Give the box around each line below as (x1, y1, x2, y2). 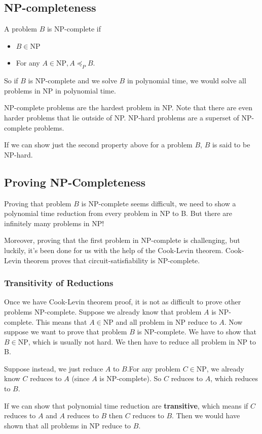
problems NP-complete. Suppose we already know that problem (4, 306, 202, 317)
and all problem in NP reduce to (116, 316, 217, 327)
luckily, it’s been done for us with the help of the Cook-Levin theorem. (4, 244, 223, 255)
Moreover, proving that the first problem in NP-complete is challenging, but (4, 235, 240, 245)
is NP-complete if (47, 23, 101, 34)
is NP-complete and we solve (28, 75, 117, 86)
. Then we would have (172, 410, 240, 421)
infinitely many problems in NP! (4, 218, 104, 228)
